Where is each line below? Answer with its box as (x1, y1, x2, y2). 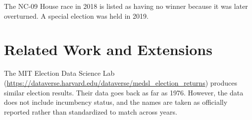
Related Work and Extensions (4, 39, 212, 60)
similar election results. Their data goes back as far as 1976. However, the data (4, 87, 244, 97)
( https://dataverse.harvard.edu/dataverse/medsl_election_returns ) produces (4, 77, 237, 88)
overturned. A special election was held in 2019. (4, 10, 149, 21)
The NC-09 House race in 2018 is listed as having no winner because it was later (4, 1, 248, 11)
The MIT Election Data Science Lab (4, 68, 115, 78)
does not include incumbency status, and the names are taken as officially (4, 97, 228, 107)
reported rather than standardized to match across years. (4, 106, 177, 117)
